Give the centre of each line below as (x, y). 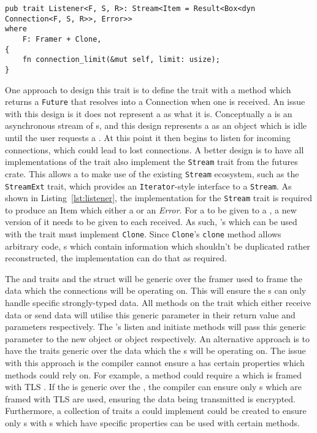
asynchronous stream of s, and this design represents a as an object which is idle (156, 125)
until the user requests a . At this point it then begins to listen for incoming (148, 138)
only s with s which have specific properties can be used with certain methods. (152, 423)
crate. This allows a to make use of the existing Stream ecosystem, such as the (152, 173)
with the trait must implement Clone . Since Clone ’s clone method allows (143, 234)
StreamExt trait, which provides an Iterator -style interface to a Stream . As (148, 186)
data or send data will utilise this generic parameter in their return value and (150, 314)
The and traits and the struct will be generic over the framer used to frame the (154, 278)
